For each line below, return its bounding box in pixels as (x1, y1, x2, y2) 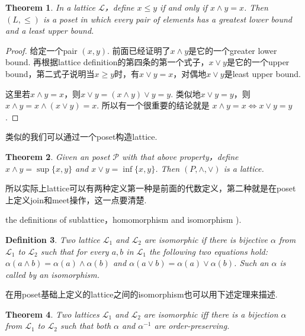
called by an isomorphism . (5, 268, 100, 280)
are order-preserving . (154, 319, 230, 332)
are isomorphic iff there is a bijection (143, 308, 278, 320)
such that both (60, 319, 111, 332)
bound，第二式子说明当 (5, 67, 95, 79)
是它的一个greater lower (188, 44, 277, 56)
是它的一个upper (226, 56, 290, 68)
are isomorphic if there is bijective (144, 233, 268, 245)
